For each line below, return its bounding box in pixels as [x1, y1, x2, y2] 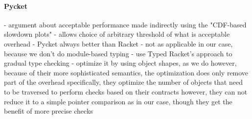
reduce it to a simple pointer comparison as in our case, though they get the [4, 96, 232, 106]
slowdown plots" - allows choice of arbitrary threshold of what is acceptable [4, 29, 230, 39]
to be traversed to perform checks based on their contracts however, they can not [4, 86, 248, 96]
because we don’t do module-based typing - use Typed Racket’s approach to [4, 48, 232, 58]
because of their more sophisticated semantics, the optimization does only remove [4, 67, 249, 77]
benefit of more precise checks [4, 106, 93, 116]
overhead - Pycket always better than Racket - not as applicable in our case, [4, 38, 233, 48]
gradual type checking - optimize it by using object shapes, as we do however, [4, 58, 237, 68]
